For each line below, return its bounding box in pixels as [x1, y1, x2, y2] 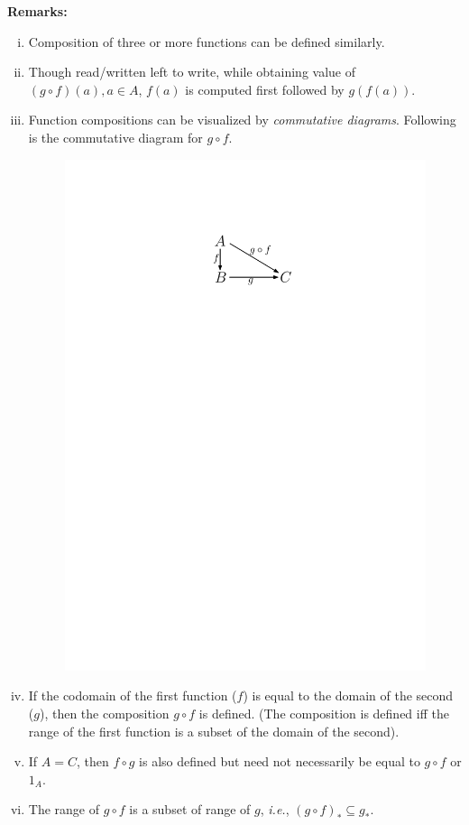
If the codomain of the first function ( [28, 686, 237, 705]
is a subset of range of [129, 800, 251, 819]
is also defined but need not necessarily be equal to [139, 752, 420, 771]
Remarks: [7, 2, 68, 20]
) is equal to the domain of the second [243, 686, 454, 705]
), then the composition [39, 704, 170, 722]
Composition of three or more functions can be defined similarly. [28, 32, 385, 51]
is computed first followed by [185, 79, 345, 98]
